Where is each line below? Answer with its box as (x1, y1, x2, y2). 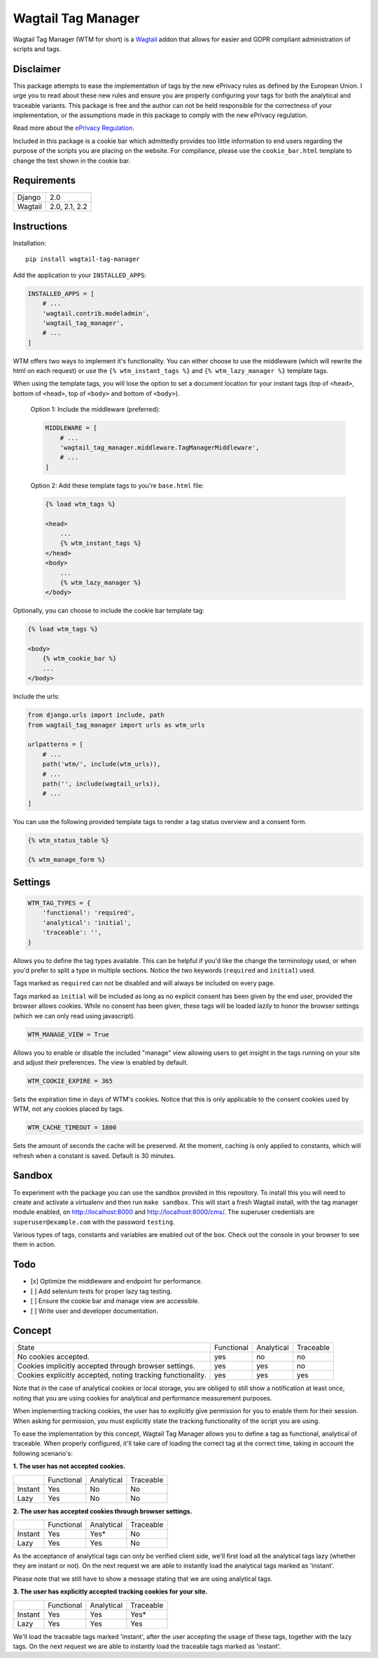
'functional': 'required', (42, 909, 136, 917)
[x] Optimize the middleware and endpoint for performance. (30, 1277, 203, 1286)
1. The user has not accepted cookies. (13, 1462, 126, 1471)
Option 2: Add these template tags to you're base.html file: (30, 481, 204, 490)
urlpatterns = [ (27, 741, 84, 748)
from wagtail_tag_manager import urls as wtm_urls (27, 721, 206, 729)
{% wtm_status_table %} (27, 836, 110, 844)
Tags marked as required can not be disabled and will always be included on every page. (13, 979, 275, 988)
